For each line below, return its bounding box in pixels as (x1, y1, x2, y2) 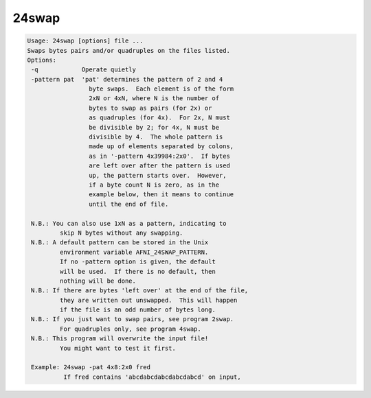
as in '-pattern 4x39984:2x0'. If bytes (88, 152, 230, 160)
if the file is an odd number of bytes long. (59, 306, 216, 314)
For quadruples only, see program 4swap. (59, 325, 202, 333)
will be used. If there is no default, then (59, 268, 216, 275)
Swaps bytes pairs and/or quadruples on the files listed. (27, 47, 230, 54)
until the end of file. (88, 200, 169, 208)
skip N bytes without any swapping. (59, 229, 183, 237)
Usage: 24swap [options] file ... (27, 37, 144, 45)
